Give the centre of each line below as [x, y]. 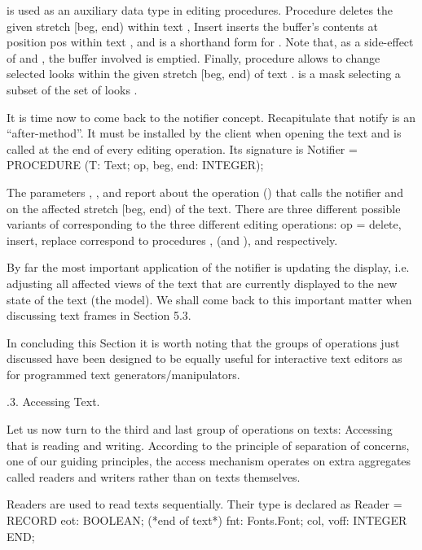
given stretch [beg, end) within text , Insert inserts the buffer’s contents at [192, 26]
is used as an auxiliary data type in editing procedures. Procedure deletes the [200, 10]
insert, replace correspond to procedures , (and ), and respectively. [172, 240]
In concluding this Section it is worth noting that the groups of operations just [203, 342]
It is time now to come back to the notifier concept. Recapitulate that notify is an [211, 117]
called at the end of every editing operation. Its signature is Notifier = [182, 148]
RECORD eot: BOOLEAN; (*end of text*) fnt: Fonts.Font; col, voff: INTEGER [207, 520]
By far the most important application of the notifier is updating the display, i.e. [208, 267]
